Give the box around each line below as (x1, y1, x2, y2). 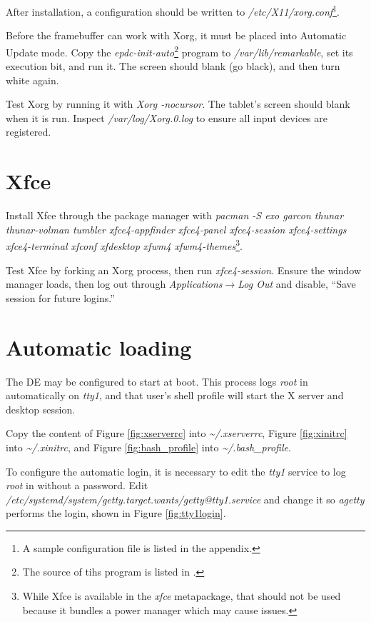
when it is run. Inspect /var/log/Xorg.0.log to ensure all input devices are (6, 110, 327, 125)
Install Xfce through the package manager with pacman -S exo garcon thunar (6, 208, 344, 223)
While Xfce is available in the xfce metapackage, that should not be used (22, 588, 341, 603)
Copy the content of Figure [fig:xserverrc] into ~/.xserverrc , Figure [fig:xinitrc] (6, 426, 347, 441)
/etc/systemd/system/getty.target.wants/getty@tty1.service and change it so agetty (6, 491, 365, 506)
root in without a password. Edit (6, 478, 148, 493)
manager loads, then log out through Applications (6, 276, 223, 291)
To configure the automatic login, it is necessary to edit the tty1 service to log (6, 463, 346, 478)
